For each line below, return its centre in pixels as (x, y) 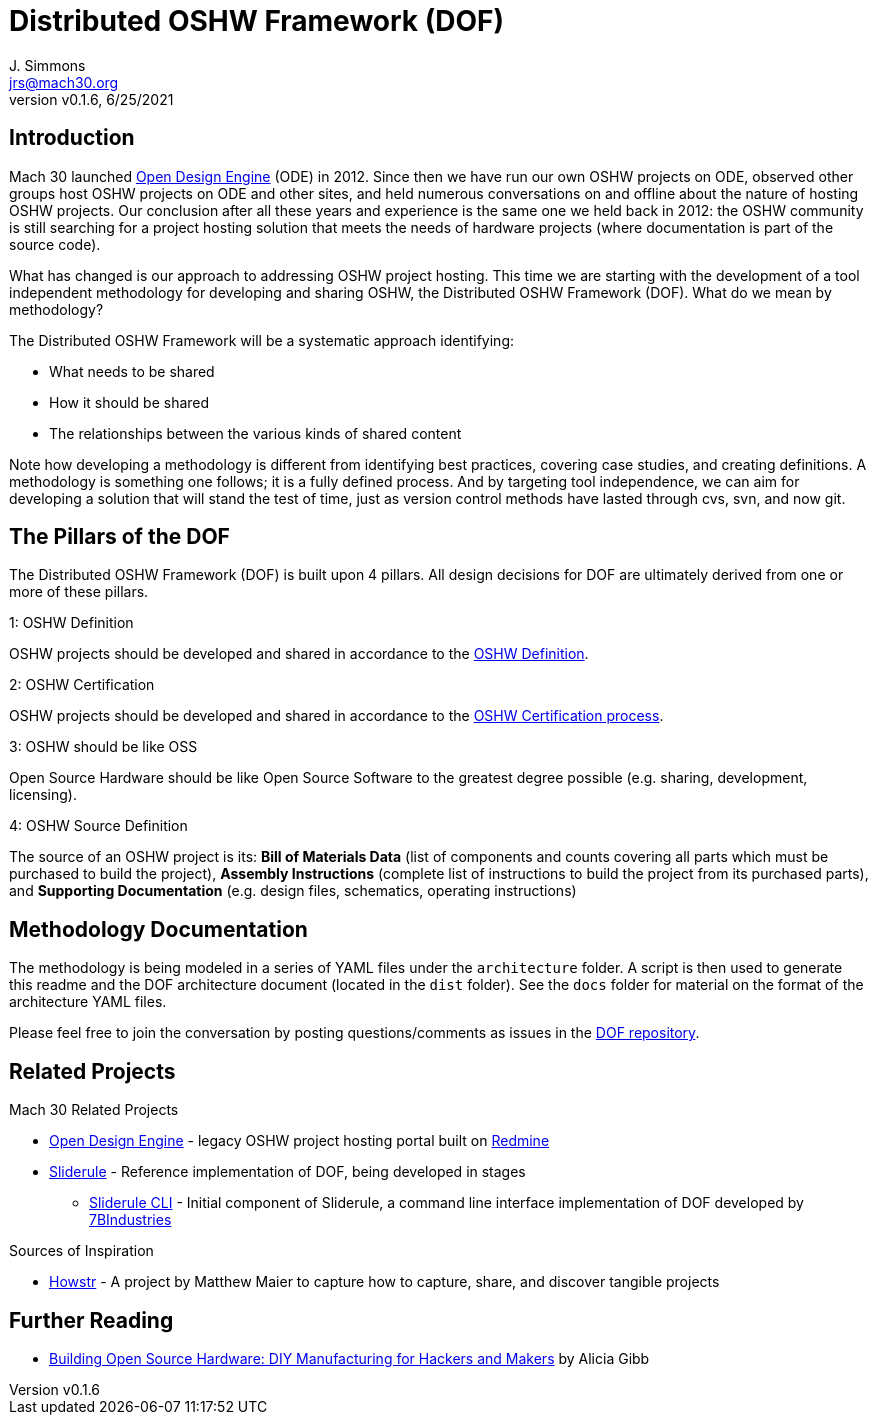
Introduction (72, 138)
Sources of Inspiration (81, 1251)
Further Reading (91, 1320)
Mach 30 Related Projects (94, 1110)
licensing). (43, 795)
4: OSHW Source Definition (98, 826)
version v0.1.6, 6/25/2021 (91, 99)
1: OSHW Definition (71, 623)
